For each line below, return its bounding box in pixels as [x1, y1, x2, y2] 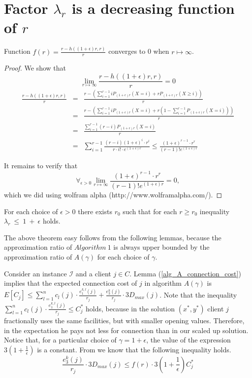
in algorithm [144, 278, 182, 288]
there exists [78, 206, 112, 216]
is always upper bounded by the [113, 242, 210, 252]
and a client [75, 268, 111, 278]
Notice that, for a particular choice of [4, 335, 117, 345]
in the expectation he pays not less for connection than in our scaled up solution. [4, 325, 249, 335]
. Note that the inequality [159, 289, 237, 300]
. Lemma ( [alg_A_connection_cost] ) [129, 268, 241, 278]
